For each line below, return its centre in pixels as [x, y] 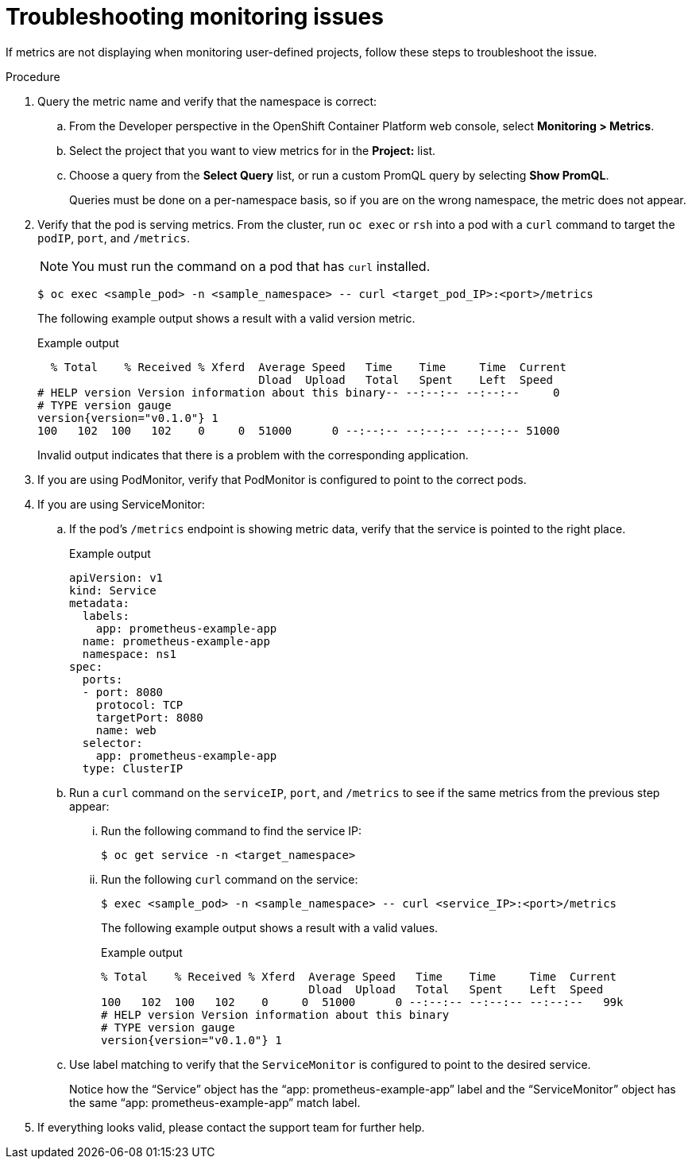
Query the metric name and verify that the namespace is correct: [207, 101]
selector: [112, 743]
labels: [106, 615]
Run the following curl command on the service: [230, 879]
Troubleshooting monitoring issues [195, 17]
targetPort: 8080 [149, 717]
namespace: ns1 [129, 654]
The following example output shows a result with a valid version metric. [226, 318]
